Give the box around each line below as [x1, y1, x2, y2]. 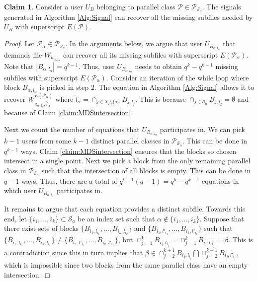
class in [4, 165, 26, 175]
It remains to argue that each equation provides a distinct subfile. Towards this [4, 204, 246, 214]
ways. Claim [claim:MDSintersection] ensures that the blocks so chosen [20, 145, 237, 156]
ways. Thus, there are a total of [21, 175, 117, 186]
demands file [4, 49, 42, 60]
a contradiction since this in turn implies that [4, 247, 143, 257]
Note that [4, 61, 34, 71]
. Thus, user [78, 61, 115, 71]
